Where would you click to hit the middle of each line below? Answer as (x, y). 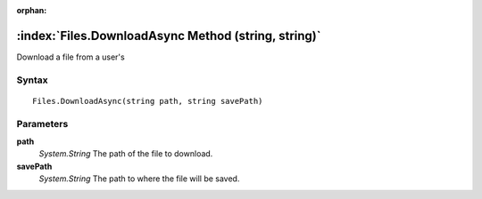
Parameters (42, 123)
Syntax (32, 80)
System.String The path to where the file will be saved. (139, 179)
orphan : (32, 10)
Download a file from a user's (71, 57)
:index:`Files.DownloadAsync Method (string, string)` (169, 36)
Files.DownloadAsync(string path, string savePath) (148, 101)
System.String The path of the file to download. (126, 154)
